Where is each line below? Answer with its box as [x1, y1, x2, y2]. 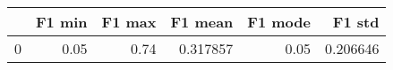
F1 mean [170, 12, 234, 32]
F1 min [36, 12, 88, 32]
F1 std [332, 12, 380, 32]
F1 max [101, 12, 157, 32]
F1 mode [247, 12, 311, 32]
